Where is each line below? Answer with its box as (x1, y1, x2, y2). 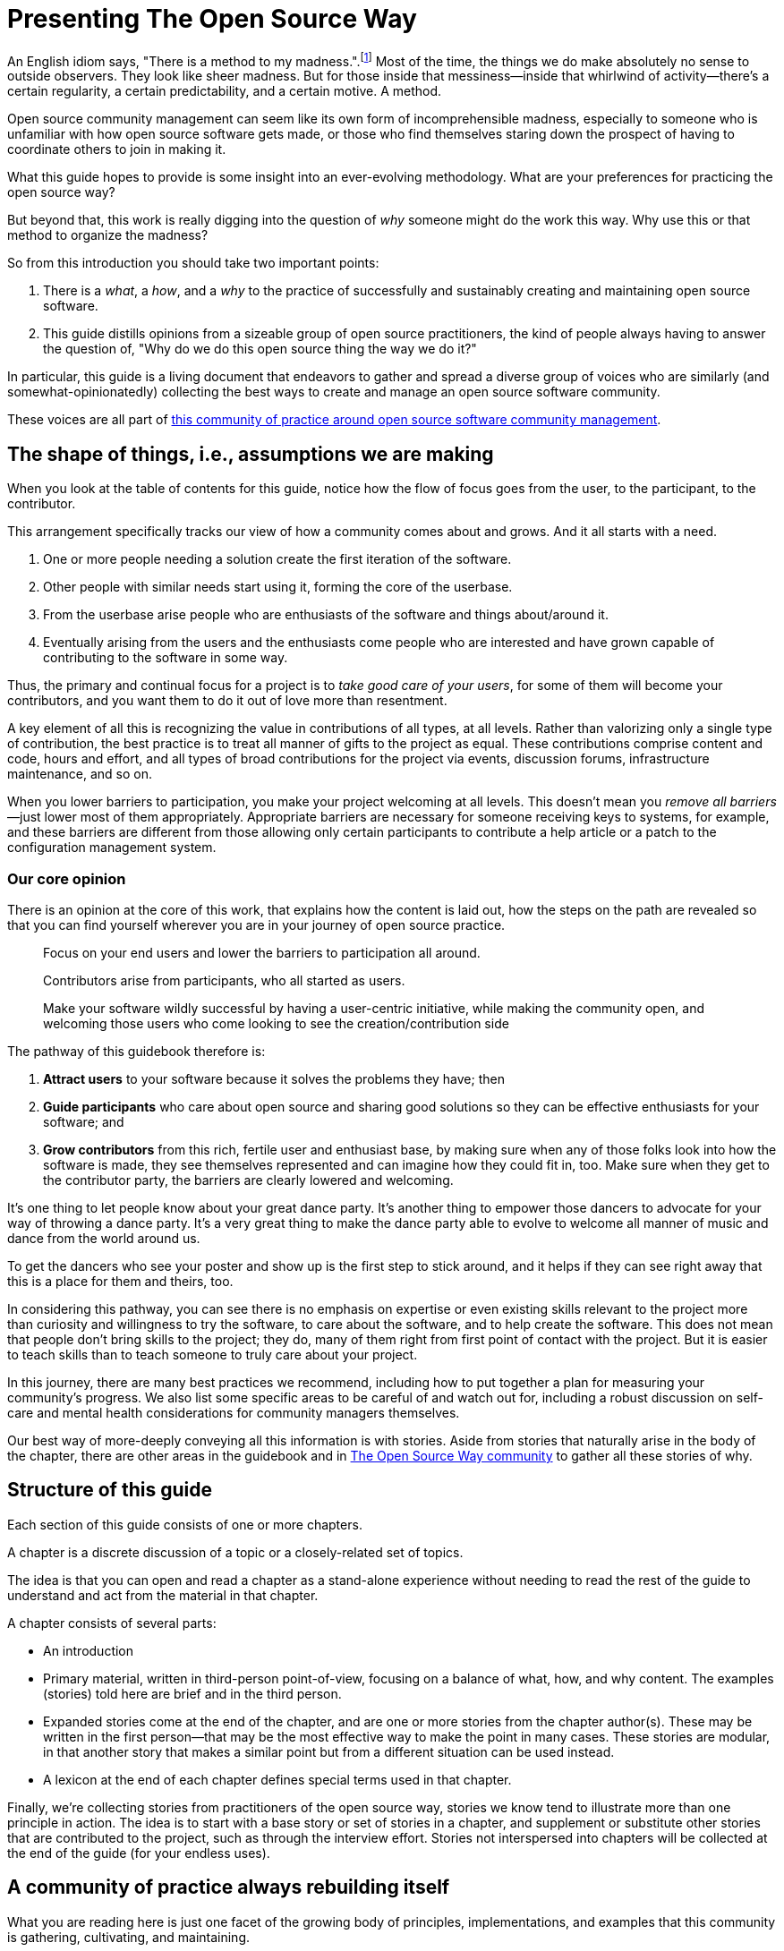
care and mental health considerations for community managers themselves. (7, 1405, 460, 1420)
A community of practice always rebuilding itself (7, 1876, 450, 1899)
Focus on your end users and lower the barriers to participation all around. (43, 945, 481, 960)
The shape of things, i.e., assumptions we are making (7, 442, 494, 465)
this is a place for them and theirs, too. (7, 1274, 234, 1289)
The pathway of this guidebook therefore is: (7, 1044, 266, 1059)
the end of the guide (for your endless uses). (7, 1845, 270, 1861)
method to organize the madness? (7, 227, 209, 243)
